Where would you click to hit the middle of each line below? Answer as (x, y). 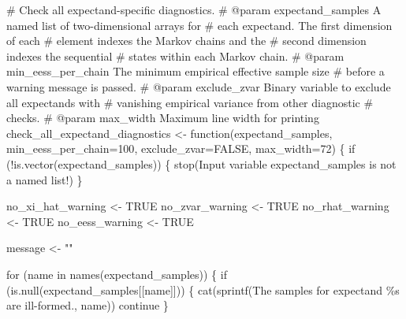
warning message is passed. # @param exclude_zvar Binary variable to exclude (199, 86)
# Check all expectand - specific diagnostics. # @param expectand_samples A (194, 9)
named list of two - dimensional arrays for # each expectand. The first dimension (199, 25)
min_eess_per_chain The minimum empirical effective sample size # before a (196, 71)
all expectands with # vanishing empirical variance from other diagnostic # (190, 102)
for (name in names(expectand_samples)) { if (117, 274)
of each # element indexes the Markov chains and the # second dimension (186, 41)
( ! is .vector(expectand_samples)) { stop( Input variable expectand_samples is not (201, 163)
